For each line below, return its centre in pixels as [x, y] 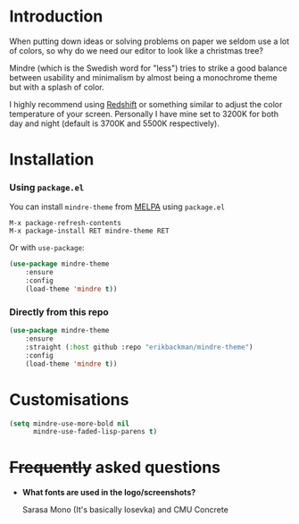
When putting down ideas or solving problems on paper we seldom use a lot [149, 41]
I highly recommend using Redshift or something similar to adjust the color [146, 104]
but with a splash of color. [57, 87]
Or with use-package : [47, 248]
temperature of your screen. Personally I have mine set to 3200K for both [144, 114]
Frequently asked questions [115, 468]
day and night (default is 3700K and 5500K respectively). [115, 123]
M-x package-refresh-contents [66, 224]
